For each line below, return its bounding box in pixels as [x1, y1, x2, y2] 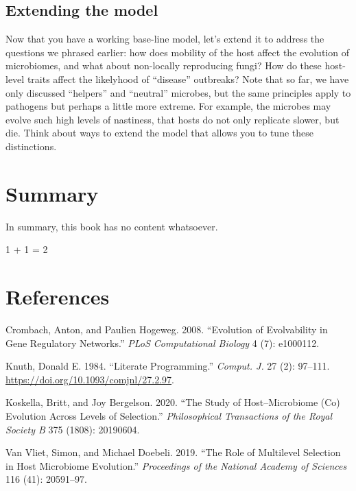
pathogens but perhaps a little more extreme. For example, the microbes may [5, 99, 331, 113]
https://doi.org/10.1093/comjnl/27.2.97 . [5, 372, 174, 386]
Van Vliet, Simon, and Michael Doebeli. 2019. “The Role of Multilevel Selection [5, 445, 341, 459]
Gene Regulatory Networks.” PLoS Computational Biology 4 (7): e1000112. [5, 335, 320, 350]
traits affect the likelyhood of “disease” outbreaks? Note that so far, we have [27, 71, 349, 86]
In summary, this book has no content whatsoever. [5, 219, 218, 233]
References [5, 283, 110, 311]
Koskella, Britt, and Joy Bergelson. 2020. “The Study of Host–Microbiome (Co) [5, 395, 340, 409]
